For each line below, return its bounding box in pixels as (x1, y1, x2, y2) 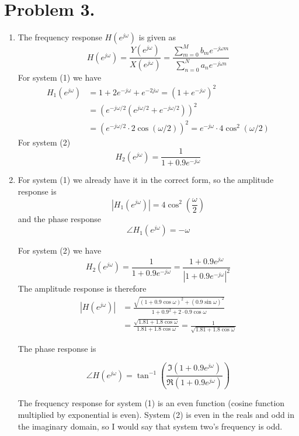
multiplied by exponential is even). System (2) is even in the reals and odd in (18, 408, 295, 420)
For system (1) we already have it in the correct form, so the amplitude (18, 174, 274, 186)
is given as (138, 31, 176, 43)
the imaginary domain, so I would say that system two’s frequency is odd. (18, 420, 283, 432)
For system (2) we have (18, 244, 102, 257)
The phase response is (18, 342, 96, 354)
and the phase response (18, 212, 102, 224)
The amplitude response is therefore (18, 282, 147, 295)
